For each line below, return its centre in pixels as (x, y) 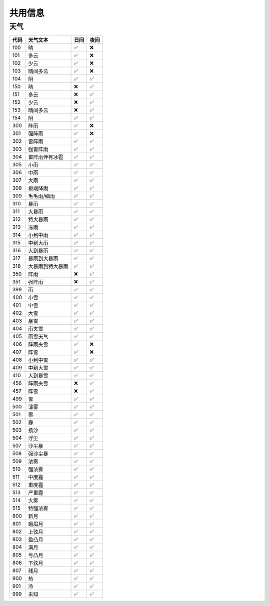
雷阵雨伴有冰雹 (46, 157)
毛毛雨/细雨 (41, 196)
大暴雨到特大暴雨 (48, 266)
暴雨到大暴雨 (43, 259)
